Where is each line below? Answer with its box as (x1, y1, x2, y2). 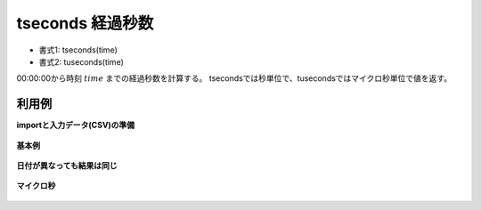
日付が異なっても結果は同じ (16, 160, 118, 171)
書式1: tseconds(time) (38, 44, 118, 55)
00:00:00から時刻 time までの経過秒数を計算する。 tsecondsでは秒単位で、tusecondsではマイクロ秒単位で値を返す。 (16, 73, 452, 84)
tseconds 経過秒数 (16, 13, 154, 33)
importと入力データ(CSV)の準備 (16, 120, 135, 131)
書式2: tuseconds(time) (38, 56, 124, 67)
